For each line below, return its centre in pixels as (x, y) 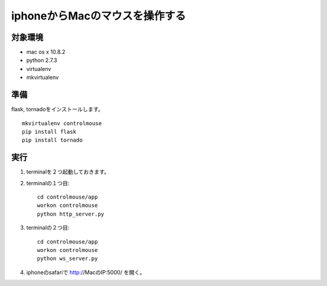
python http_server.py (71, 214)
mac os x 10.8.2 (46, 52)
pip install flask (49, 131)
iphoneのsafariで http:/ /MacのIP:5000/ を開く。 (86, 272)
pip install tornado (52, 140)
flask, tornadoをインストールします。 (58, 109)
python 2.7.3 (42, 60)
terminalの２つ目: (48, 228)
